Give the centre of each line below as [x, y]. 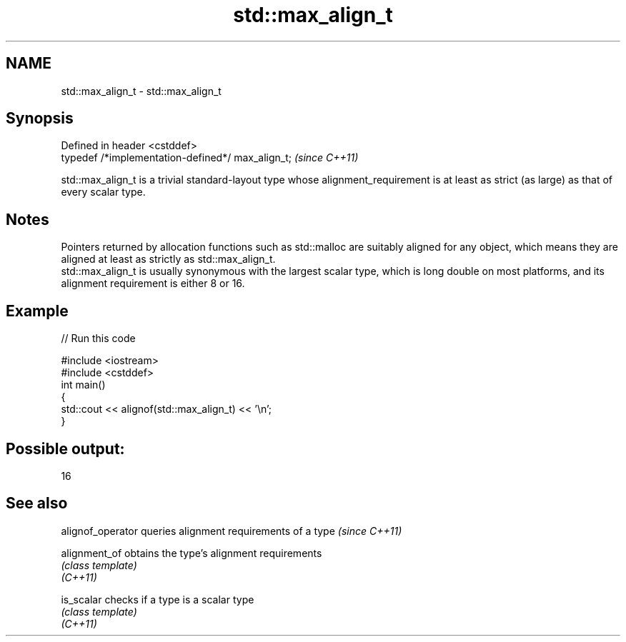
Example [37, 311]
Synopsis [40, 119]
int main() [83, 385]
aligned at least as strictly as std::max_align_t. [168, 259]
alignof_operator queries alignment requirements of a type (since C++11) [232, 531]
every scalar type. [103, 192]
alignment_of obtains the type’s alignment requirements [192, 553]
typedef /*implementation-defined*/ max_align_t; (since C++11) [210, 158]
